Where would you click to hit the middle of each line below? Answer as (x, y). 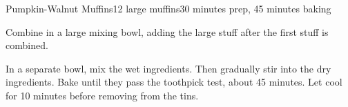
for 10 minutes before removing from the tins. (102, 95)
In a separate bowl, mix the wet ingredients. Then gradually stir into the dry (168, 68)
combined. (27, 45)
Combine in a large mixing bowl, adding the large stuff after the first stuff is (167, 31)
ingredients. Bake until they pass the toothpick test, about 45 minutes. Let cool (174, 82)
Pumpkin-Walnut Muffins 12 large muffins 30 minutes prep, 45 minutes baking (168, 8)
